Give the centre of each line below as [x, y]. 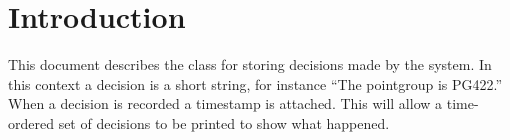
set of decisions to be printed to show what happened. [224, 122]
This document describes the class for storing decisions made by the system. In [250, 64]
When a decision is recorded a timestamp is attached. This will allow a [225, 103]
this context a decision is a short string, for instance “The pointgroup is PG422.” [255, 83]
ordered [31, 122]
